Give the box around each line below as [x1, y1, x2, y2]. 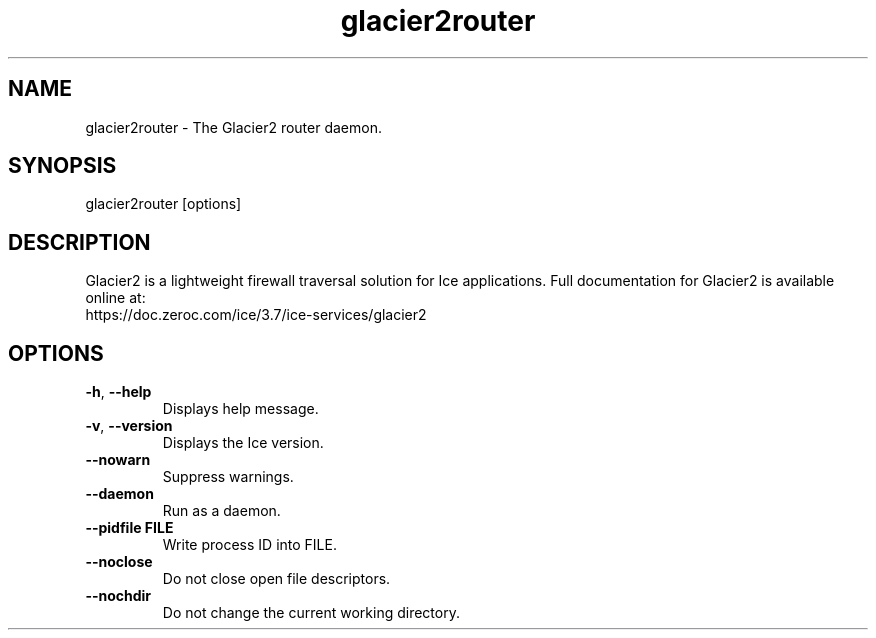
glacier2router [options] [85, 195, 242, 213]
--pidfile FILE [85, 519, 174, 537]
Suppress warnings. [162, 468, 294, 486]
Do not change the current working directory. [162, 604, 460, 622]
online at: [85, 289, 146, 307]
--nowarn [85, 451, 151, 469]
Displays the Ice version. [162, 434, 324, 452]
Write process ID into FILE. [162, 536, 337, 554]
